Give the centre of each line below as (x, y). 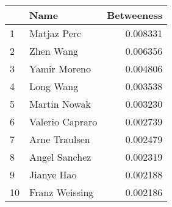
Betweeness (135, 15)
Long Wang (54, 86)
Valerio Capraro (63, 121)
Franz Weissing (62, 192)
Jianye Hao (53, 174)
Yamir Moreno (60, 68)
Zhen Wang (54, 51)
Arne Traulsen (60, 139)
